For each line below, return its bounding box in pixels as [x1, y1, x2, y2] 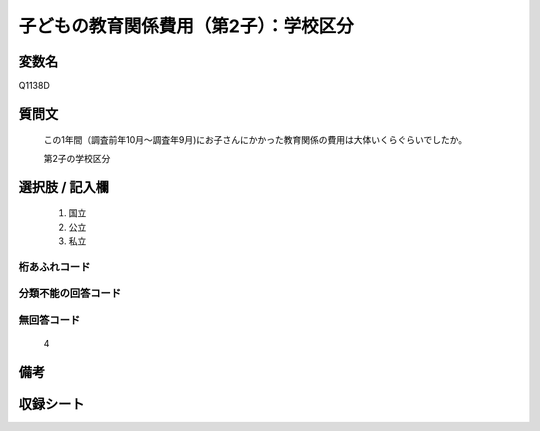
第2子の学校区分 [43, 152, 111, 164]
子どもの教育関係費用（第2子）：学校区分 [18, 15, 354, 37]
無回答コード [18, 313, 81, 327]
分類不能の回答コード [18, 286, 122, 300]
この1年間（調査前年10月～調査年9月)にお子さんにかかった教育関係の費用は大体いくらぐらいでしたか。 [43, 134, 468, 146]
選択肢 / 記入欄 [18, 178, 110, 195]
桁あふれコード [18, 260, 91, 274]
